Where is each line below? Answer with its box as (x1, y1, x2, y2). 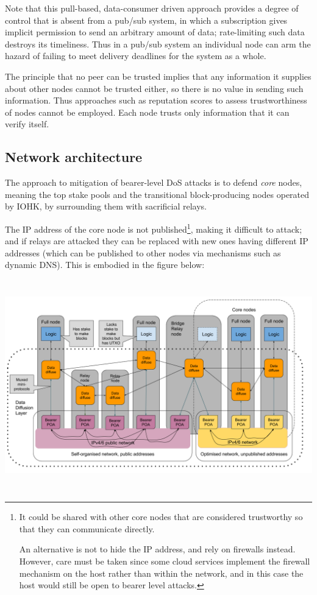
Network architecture (5, 147, 143, 166)
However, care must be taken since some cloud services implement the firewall (19, 554, 310, 567)
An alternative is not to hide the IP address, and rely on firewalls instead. (19, 543, 296, 555)
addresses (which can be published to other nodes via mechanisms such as (5, 246, 281, 259)
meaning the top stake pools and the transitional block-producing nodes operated (5, 188, 310, 200)
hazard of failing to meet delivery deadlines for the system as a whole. (5, 49, 266, 62)
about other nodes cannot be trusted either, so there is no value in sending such (5, 82, 304, 94)
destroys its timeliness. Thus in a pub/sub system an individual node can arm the (5, 37, 311, 50)
